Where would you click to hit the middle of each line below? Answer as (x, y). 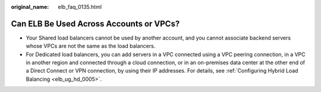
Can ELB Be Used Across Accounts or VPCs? (95, 24)
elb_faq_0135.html (80, 7)
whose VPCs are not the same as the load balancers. (91, 46)
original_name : (30, 7)
